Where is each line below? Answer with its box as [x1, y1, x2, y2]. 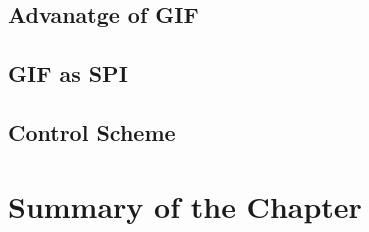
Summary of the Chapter [8, 185, 362, 226]
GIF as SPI [8, 58, 128, 89]
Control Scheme [8, 116, 176, 147]
